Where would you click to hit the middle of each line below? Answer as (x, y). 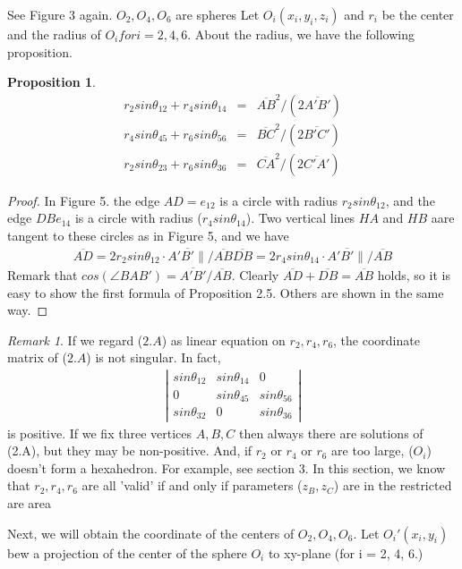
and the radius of (54, 34)
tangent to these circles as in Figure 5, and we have (148, 236)
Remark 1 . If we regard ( (75, 340)
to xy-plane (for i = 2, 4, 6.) (346, 552)
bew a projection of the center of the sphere (127, 552)
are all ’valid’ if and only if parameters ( (192, 485)
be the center (418, 14)
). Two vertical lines (300, 218)
